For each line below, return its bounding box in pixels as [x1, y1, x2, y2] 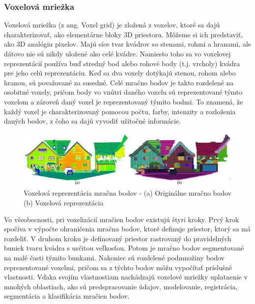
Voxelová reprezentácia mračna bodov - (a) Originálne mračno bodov [24, 188, 231, 198]
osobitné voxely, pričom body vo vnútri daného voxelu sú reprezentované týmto [4, 87, 243, 97]
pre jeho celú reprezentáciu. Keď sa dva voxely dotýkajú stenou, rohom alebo [4, 68, 236, 78]
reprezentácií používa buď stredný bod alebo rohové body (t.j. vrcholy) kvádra [4, 58, 240, 68]
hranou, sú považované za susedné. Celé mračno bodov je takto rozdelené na [4, 77, 234, 87]
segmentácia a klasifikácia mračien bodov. [4, 291, 130, 301]
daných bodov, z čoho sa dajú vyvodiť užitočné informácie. [4, 116, 181, 126]
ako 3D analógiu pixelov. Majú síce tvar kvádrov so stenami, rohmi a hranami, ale [4, 39, 252, 49]
